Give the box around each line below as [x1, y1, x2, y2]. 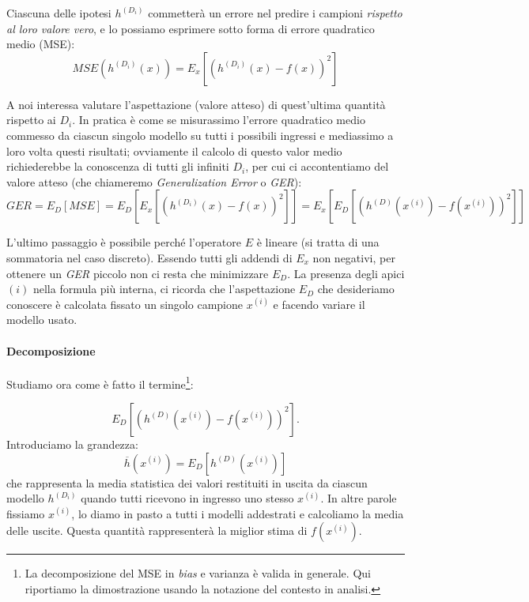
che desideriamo [317, 280, 395, 297]
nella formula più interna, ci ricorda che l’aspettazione [32, 280, 296, 297]
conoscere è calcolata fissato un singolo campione [6, 295, 243, 312]
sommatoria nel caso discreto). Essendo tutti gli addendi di [6, 249, 293, 265]
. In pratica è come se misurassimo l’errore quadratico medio [72, 111, 365, 128]
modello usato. [6, 311, 77, 328]
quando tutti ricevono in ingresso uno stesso [81, 490, 294, 506]
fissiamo [6, 505, 45, 521]
